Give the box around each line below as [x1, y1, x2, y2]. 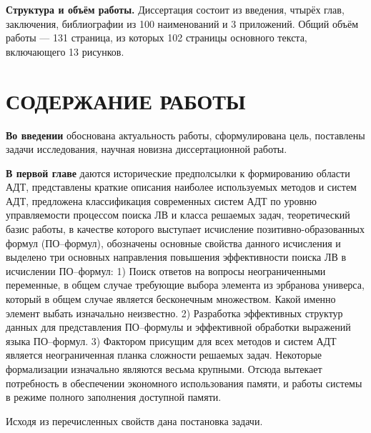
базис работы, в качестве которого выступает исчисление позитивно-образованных [6, 222, 365, 237]
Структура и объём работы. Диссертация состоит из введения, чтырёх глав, [6, 2, 345, 16]
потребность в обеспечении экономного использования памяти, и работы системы [6, 375, 362, 390]
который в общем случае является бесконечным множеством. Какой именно [6, 292, 336, 307]
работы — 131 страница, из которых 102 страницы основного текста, [6, 30, 307, 45]
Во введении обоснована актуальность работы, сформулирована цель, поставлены [6, 127, 365, 142]
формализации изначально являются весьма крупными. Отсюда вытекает [6, 362, 322, 376]
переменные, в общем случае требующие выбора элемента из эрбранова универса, [6, 277, 365, 292]
